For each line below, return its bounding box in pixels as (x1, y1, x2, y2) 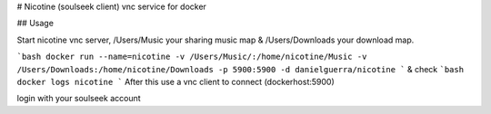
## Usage (16, 18, 55, 29)
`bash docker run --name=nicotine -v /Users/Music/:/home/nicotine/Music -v (16, 52, 367, 62)
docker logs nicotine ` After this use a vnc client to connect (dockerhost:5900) (16, 76, 336, 87)
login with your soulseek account (16, 93, 141, 104)
